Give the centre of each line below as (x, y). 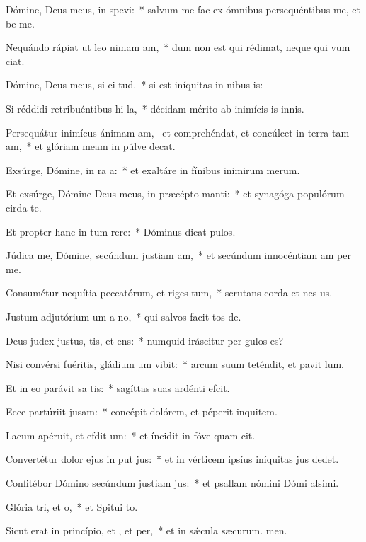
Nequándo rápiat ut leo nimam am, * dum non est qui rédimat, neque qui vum (178, 47)
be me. (20, 23)
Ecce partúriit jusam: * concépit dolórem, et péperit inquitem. (142, 411)
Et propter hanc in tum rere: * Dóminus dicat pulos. (121, 231)
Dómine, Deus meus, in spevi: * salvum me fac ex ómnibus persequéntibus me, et (183, 9)
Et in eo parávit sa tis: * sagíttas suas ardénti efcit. (118, 387)
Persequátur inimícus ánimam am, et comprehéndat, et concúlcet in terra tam (178, 132)
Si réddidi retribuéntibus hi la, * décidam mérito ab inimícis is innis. (155, 108)
